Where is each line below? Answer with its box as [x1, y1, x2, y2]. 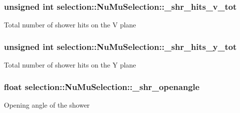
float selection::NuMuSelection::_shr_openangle [4, 80, 200, 92]
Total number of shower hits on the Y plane [4, 60, 136, 70]
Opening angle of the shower [4, 99, 90, 110]
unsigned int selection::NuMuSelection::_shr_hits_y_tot [4, 40, 237, 52]
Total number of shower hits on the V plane [4, 20, 136, 30]
